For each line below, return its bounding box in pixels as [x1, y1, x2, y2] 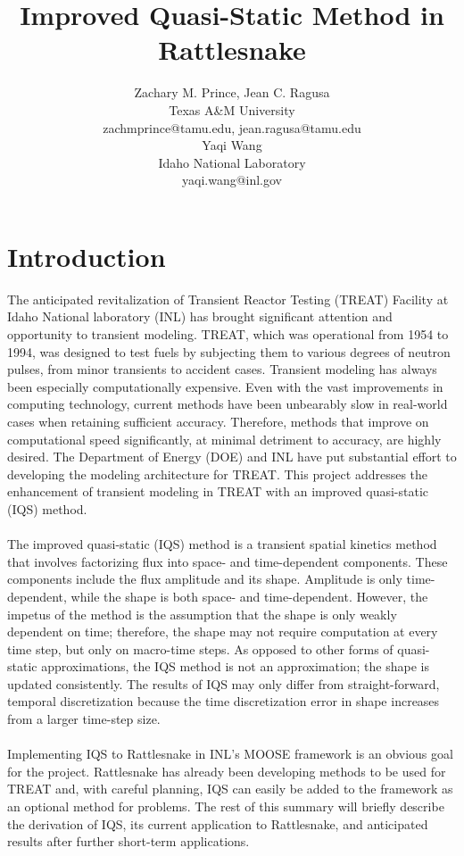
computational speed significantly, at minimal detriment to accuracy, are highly [7, 429, 442, 448]
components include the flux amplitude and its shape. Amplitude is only [7, 569, 402, 588]
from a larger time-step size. [7, 710, 161, 728]
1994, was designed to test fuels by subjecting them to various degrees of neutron [7, 342, 451, 361]
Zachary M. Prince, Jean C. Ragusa [134, 83, 330, 102]
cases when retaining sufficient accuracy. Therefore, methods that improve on [7, 411, 429, 430]
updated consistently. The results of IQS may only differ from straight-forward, [7, 674, 440, 693]
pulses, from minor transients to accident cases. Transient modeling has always [7, 360, 437, 378]
